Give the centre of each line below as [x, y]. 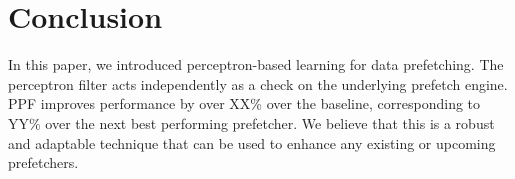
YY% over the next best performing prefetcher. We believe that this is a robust [251, 122]
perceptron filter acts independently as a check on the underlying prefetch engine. [258, 83]
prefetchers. [43, 162]
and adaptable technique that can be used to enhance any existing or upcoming [252, 142]
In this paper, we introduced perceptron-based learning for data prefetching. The [256, 64]
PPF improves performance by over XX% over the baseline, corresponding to [244, 103]
